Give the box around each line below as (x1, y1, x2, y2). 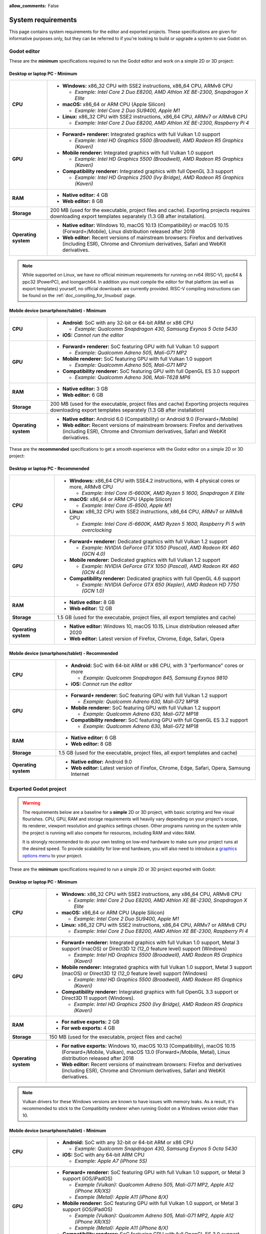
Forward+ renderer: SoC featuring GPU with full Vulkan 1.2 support (70, 692, 228, 698)
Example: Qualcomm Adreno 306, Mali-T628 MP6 (74, 374, 191, 381)
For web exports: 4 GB (62, 1024, 115, 1031)
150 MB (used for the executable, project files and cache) (49, 1033, 182, 1040)
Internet (70, 771, 90, 777)
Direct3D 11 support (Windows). (62, 995, 135, 1002)
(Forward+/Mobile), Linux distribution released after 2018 (62, 228, 195, 234)
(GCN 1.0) (81, 587, 104, 594)
